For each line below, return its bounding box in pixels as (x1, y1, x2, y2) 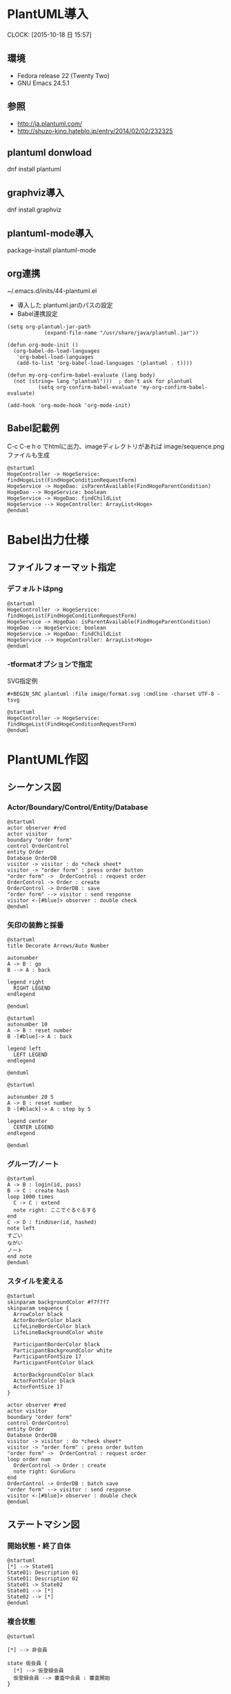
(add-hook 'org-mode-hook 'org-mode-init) (7, 402, 131, 408)
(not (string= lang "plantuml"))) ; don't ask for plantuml (13, 377, 193, 384)
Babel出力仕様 (7, 531, 89, 547)
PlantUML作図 (7, 751, 89, 767)
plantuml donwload (7, 147, 92, 158)
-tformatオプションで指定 (7, 659, 93, 669)
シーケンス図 (7, 782, 61, 793)
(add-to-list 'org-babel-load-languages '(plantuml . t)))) (16, 359, 193, 366)
